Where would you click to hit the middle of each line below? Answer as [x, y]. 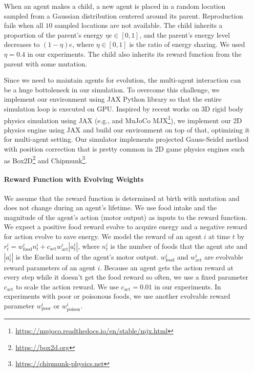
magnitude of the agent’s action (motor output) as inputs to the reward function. [126, 217]
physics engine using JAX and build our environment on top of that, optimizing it [127, 129]
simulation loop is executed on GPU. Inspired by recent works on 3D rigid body [124, 108]
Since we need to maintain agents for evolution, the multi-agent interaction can [123, 80]
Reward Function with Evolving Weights [74, 179]
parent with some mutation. [46, 63]
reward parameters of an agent [50, 267]
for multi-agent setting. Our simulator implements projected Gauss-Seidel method [126, 139]
